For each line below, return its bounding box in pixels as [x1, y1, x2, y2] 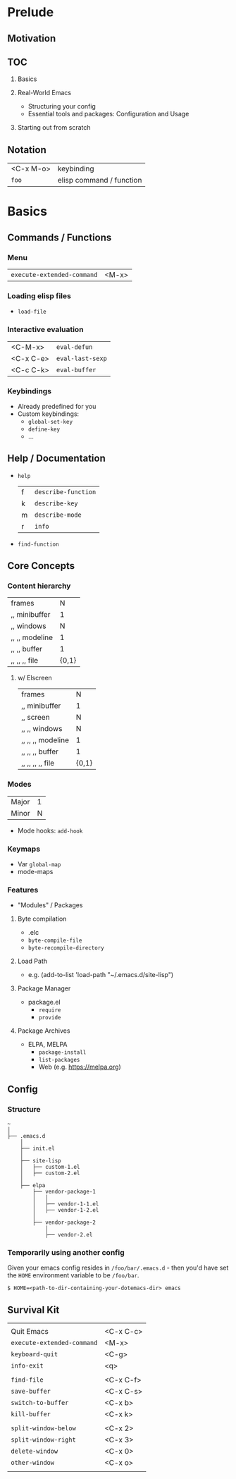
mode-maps [17, 868, 54, 876]
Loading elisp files [7, 291, 72, 300]
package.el [27, 998, 61, 1007]
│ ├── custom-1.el [20, 1164, 80, 1171]
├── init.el [20, 1145, 55, 1153]
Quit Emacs [11, 1327, 49, 1337]
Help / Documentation [7, 453, 106, 465]
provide [38, 1014, 61, 1021]
